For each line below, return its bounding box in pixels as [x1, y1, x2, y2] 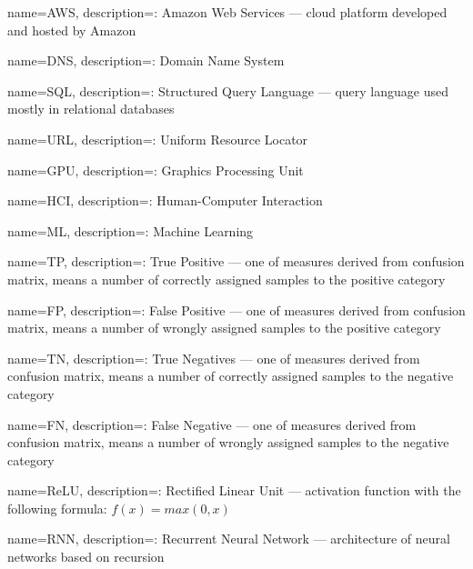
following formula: [7, 498, 107, 517]
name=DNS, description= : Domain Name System [7, 51, 285, 70]
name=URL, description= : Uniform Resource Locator [7, 129, 308, 148]
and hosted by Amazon [7, 20, 136, 39]
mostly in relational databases [7, 99, 175, 118]
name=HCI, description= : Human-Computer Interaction [7, 191, 323, 210]
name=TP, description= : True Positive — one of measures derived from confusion [7, 252, 465, 271]
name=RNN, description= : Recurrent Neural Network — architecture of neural [7, 529, 450, 548]
